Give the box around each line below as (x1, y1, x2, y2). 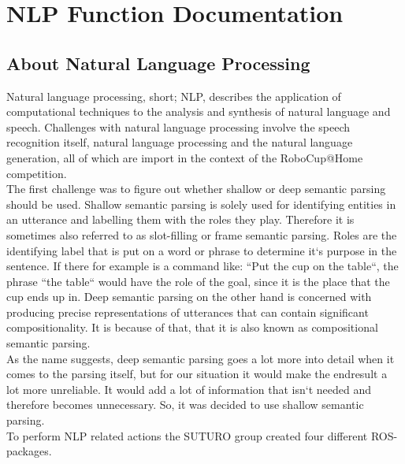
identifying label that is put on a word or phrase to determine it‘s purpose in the (6, 242, 397, 258)
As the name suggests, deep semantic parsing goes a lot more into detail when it (6, 350, 395, 366)
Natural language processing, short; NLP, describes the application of (6, 87, 341, 104)
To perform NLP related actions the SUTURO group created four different (6, 427, 368, 444)
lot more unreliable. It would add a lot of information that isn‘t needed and (6, 380, 372, 397)
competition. (6, 165, 67, 181)
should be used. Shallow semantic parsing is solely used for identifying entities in (6, 195, 396, 212)
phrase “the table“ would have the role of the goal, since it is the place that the (6, 273, 390, 289)
